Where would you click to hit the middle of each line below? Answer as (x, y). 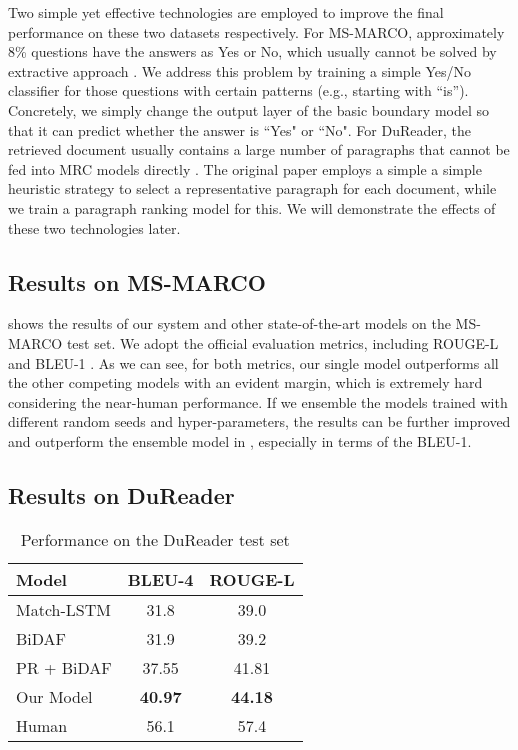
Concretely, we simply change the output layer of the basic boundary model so (249, 109)
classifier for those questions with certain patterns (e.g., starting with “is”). (238, 90)
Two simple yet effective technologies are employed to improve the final (226, 12)
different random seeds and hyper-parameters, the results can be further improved (259, 421)
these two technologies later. (94, 227)
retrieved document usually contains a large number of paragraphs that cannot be (259, 149)
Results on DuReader (121, 494)
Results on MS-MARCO (137, 281)
